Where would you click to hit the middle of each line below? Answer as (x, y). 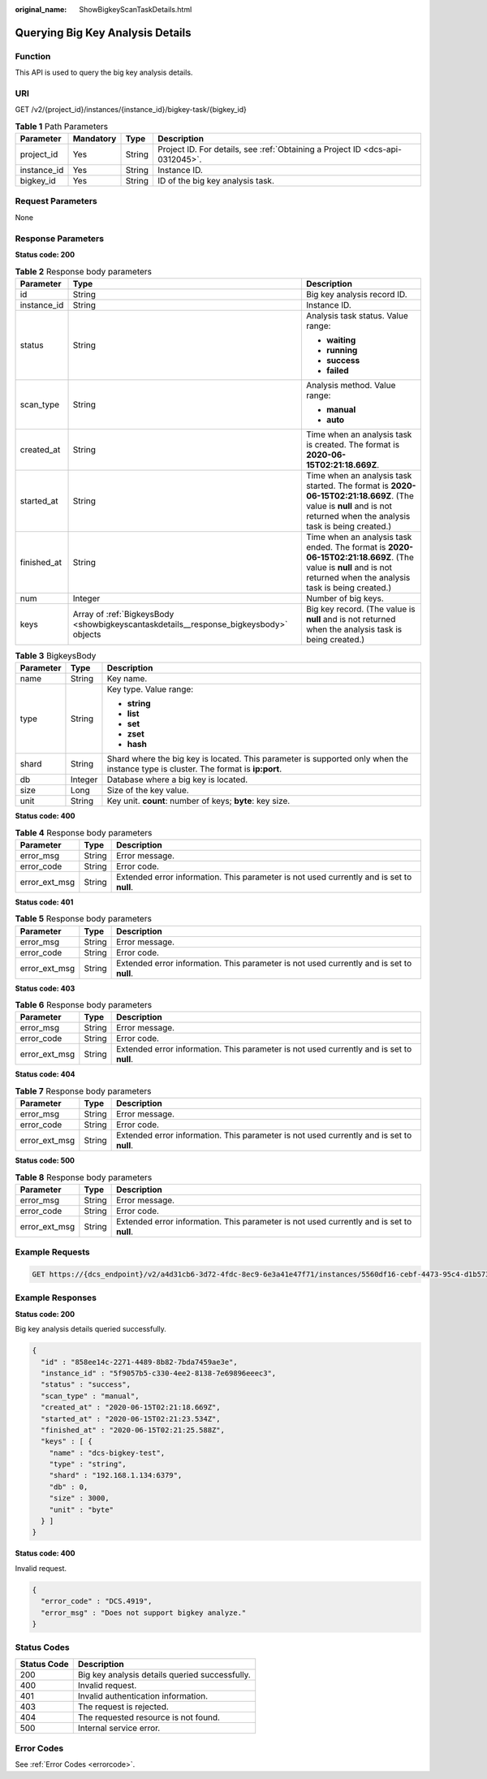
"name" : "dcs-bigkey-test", (107, 1453)
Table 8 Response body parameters (84, 1177)
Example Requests (52, 1252)
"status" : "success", (86, 1385)
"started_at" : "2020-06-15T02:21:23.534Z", (131, 1418)
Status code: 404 (45, 1074)
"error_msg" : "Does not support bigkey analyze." (144, 1613)
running (342, 350)
